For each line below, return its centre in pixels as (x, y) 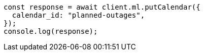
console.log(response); (51, 31)
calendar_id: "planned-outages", (78, 15)
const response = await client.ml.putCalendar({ (102, 7)
